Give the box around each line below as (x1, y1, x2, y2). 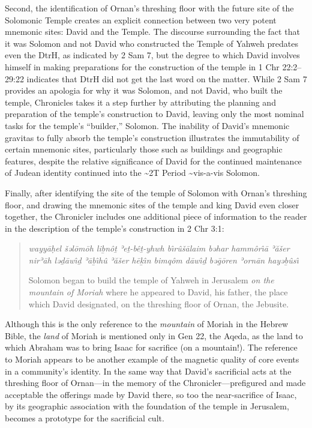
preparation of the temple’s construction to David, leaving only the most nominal (5, 107, 304, 120)
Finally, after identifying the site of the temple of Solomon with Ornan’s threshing (5, 186, 307, 199)
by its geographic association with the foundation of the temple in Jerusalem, (5, 400, 289, 412)
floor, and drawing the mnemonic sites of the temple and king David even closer (5, 198, 299, 211)
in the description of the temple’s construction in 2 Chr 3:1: (5, 222, 224, 234)
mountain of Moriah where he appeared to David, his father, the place (28, 286, 288, 298)
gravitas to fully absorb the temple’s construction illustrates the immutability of (5, 131, 299, 143)
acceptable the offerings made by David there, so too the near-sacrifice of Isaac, (5, 388, 297, 400)
